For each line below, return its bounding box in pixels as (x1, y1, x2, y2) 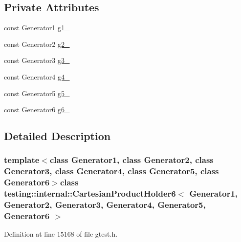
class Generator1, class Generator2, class (49, 154, 214, 166)
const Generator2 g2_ (4, 39, 70, 49)
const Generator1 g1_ (4, 22, 70, 33)
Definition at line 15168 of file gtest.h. (4, 229, 118, 239)
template (4, 154, 40, 166)
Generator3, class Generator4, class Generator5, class (4, 165, 219, 177)
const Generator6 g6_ (4, 104, 70, 115)
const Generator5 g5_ (4, 88, 70, 98)
